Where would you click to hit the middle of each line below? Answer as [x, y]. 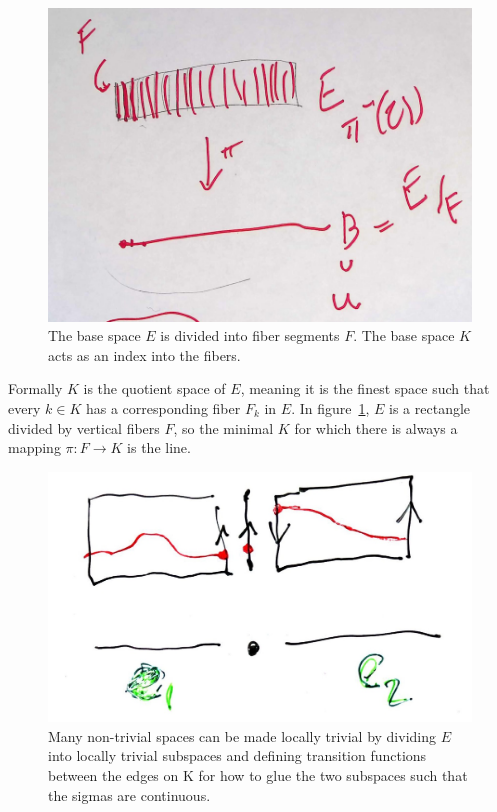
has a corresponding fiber [163, 407]
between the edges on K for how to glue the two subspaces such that [258, 775]
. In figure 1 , [330, 407]
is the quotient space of [154, 388]
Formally [35, 388]
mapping [34, 447]
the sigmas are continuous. [129, 794]
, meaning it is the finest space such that [365, 388]
